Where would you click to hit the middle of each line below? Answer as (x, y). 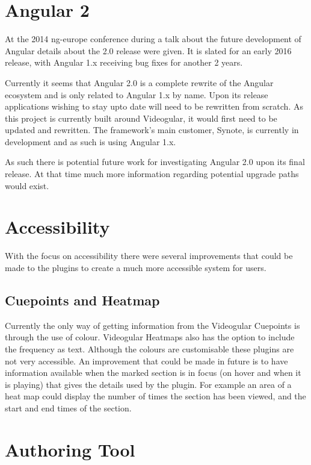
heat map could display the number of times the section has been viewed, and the (155, 396)
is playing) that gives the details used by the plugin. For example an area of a (148, 384)
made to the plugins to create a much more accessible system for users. (136, 267)
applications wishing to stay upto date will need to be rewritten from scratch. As (154, 106)
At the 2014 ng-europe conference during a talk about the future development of (153, 39)
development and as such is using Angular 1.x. (91, 141)
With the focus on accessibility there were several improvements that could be (149, 256)
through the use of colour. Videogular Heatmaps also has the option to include (150, 337)
